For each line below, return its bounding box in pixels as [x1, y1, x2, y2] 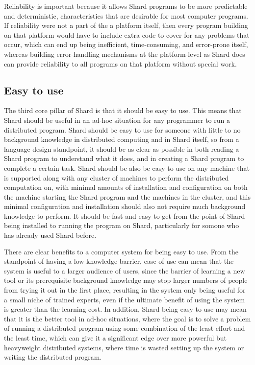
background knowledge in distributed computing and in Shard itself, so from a [4, 134, 239, 144]
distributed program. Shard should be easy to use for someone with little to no [4, 124, 241, 135]
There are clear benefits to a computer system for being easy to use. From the [4, 246, 238, 256]
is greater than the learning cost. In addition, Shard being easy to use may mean [4, 304, 247, 314]
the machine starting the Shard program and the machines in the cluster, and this [4, 191, 251, 202]
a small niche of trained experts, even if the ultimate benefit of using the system [4, 294, 245, 304]
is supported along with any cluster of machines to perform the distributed [4, 172, 229, 182]
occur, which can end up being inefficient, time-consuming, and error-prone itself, [4, 39, 248, 49]
